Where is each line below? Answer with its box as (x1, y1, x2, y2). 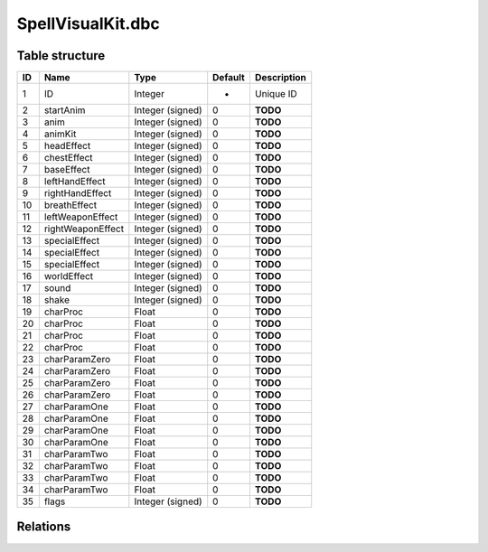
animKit (43, 127, 77, 140)
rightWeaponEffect (43, 222, 125, 235)
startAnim (43, 104, 86, 117)
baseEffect (43, 164, 90, 176)
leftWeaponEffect (43, 211, 118, 223)
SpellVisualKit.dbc (16, 14, 160, 33)
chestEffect (43, 152, 94, 164)
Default (212, 71, 246, 84)
